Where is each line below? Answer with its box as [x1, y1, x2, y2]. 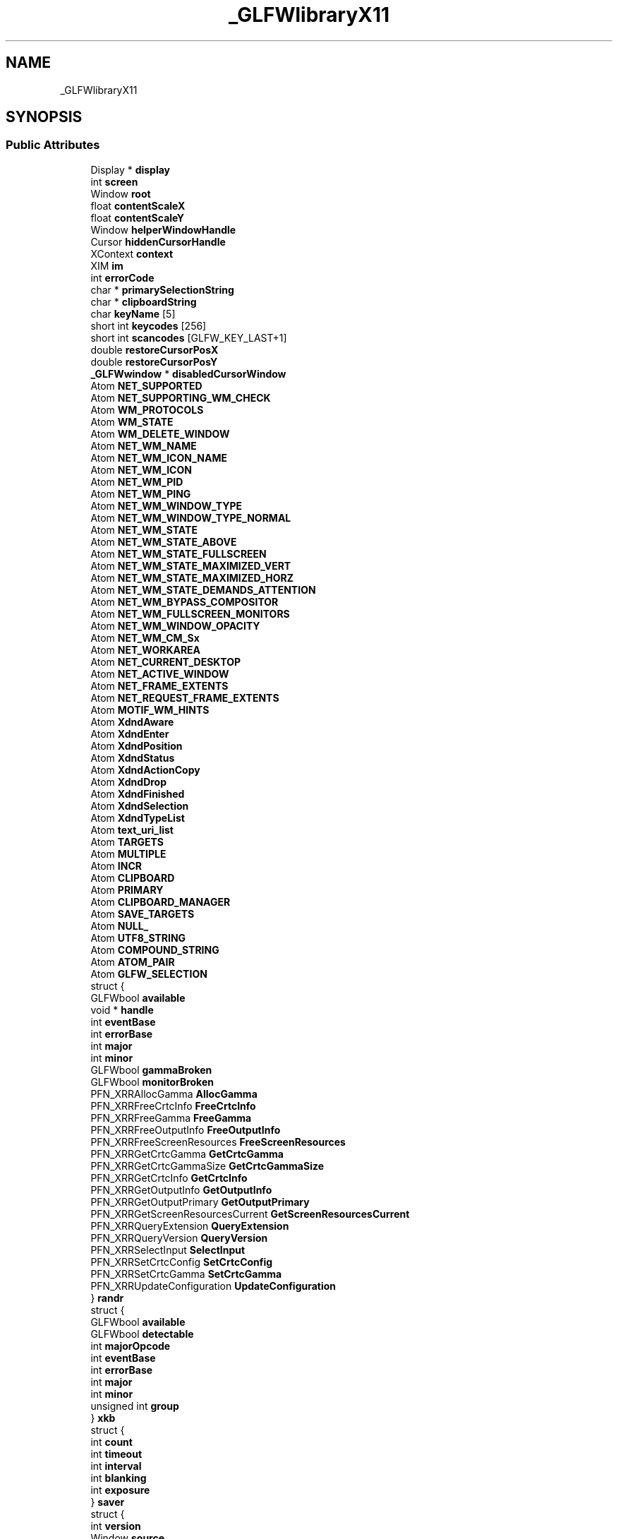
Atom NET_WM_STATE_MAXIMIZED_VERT [90, 559, 291, 572]
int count [90, 1435, 133, 1448]
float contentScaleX [90, 199, 186, 212]
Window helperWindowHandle [90, 223, 236, 236]
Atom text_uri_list [90, 823, 174, 836]
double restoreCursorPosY [90, 355, 218, 368]
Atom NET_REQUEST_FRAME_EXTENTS [90, 691, 279, 704]
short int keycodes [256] [90, 319, 207, 332]
